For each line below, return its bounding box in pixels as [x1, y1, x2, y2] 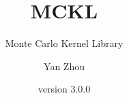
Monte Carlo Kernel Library [5, 36, 124, 50]
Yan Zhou [44, 59, 85, 73]
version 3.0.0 [38, 82, 91, 96]
